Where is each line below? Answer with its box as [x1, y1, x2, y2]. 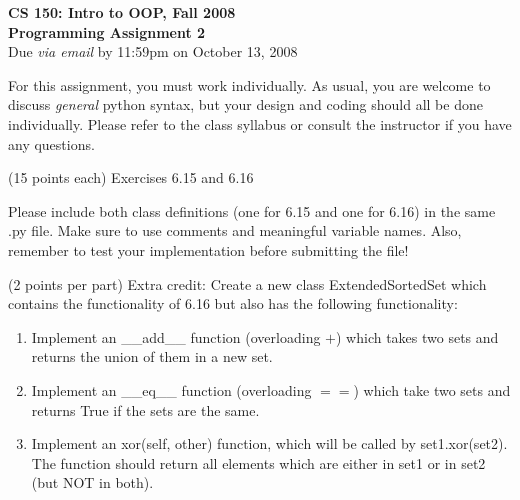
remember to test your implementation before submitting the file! [8, 239, 409, 260]
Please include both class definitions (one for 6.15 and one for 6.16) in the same [8, 200, 496, 221]
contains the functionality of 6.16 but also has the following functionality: [8, 293, 458, 314]
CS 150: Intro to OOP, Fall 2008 [8, 2, 236, 22]
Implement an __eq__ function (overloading [31, 379, 312, 400]
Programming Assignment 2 [8, 21, 206, 42]
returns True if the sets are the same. [31, 399, 260, 420]
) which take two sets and [353, 379, 511, 400]
